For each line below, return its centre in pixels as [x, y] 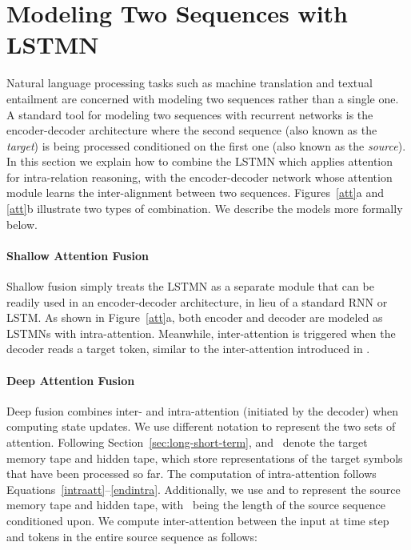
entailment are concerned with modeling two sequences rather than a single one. [203, 98]
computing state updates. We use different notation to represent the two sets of [201, 426]
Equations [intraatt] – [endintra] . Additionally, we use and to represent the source [204, 489]
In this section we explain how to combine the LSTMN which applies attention [200, 161]
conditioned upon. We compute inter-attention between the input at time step [198, 520]
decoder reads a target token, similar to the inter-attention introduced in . [188, 349]
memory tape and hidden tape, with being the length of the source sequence [196, 505]
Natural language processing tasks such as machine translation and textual [190, 83]
